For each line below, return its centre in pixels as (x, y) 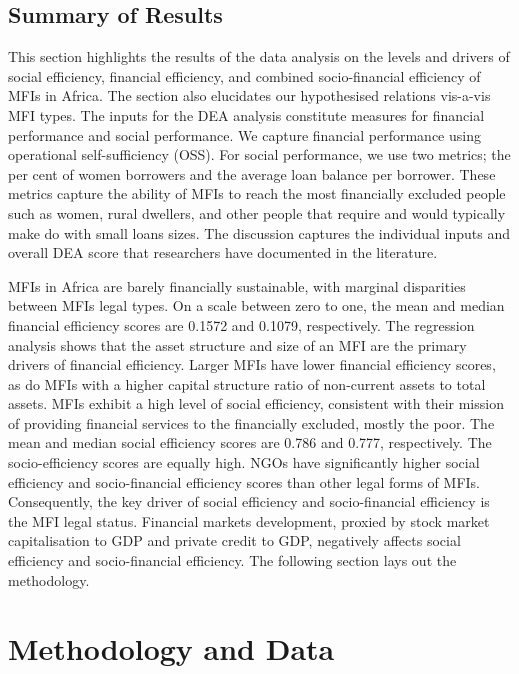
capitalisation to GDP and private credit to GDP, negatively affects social (234, 540)
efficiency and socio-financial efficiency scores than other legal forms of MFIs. (244, 481)
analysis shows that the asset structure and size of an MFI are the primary (237, 344)
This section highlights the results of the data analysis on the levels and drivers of (259, 56)
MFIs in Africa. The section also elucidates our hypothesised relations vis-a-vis (249, 95)
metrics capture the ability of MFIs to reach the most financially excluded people (257, 193)
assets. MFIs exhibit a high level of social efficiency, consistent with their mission (256, 403)
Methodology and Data (171, 648)
